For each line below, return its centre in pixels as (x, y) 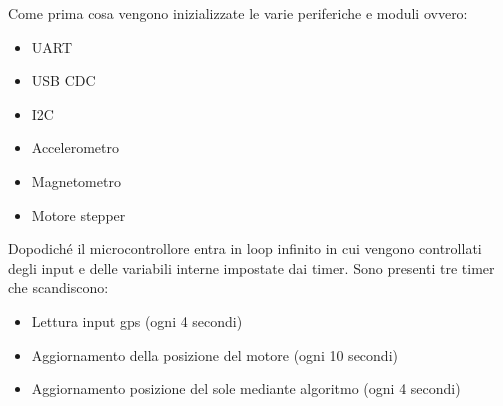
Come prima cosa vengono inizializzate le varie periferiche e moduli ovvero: (238, 13)
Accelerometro (75, 147)
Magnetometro (76, 180)
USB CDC (63, 80)
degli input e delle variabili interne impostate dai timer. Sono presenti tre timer (251, 267)
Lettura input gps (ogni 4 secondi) (137, 320)
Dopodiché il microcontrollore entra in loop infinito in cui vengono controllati (245, 248)
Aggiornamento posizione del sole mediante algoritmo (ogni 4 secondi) (246, 388)
